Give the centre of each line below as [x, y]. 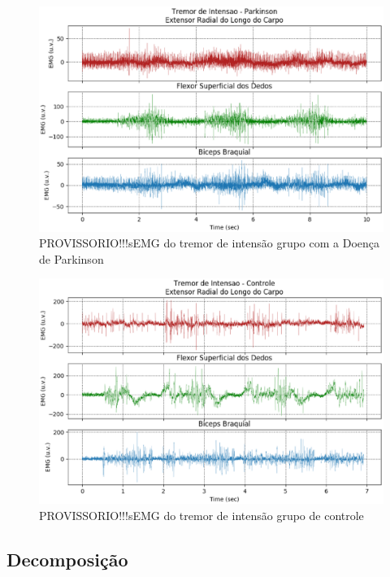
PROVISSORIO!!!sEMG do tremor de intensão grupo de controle [201, 515]
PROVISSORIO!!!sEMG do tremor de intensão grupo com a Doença [210, 243]
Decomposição [67, 559]
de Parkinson [71, 258]
